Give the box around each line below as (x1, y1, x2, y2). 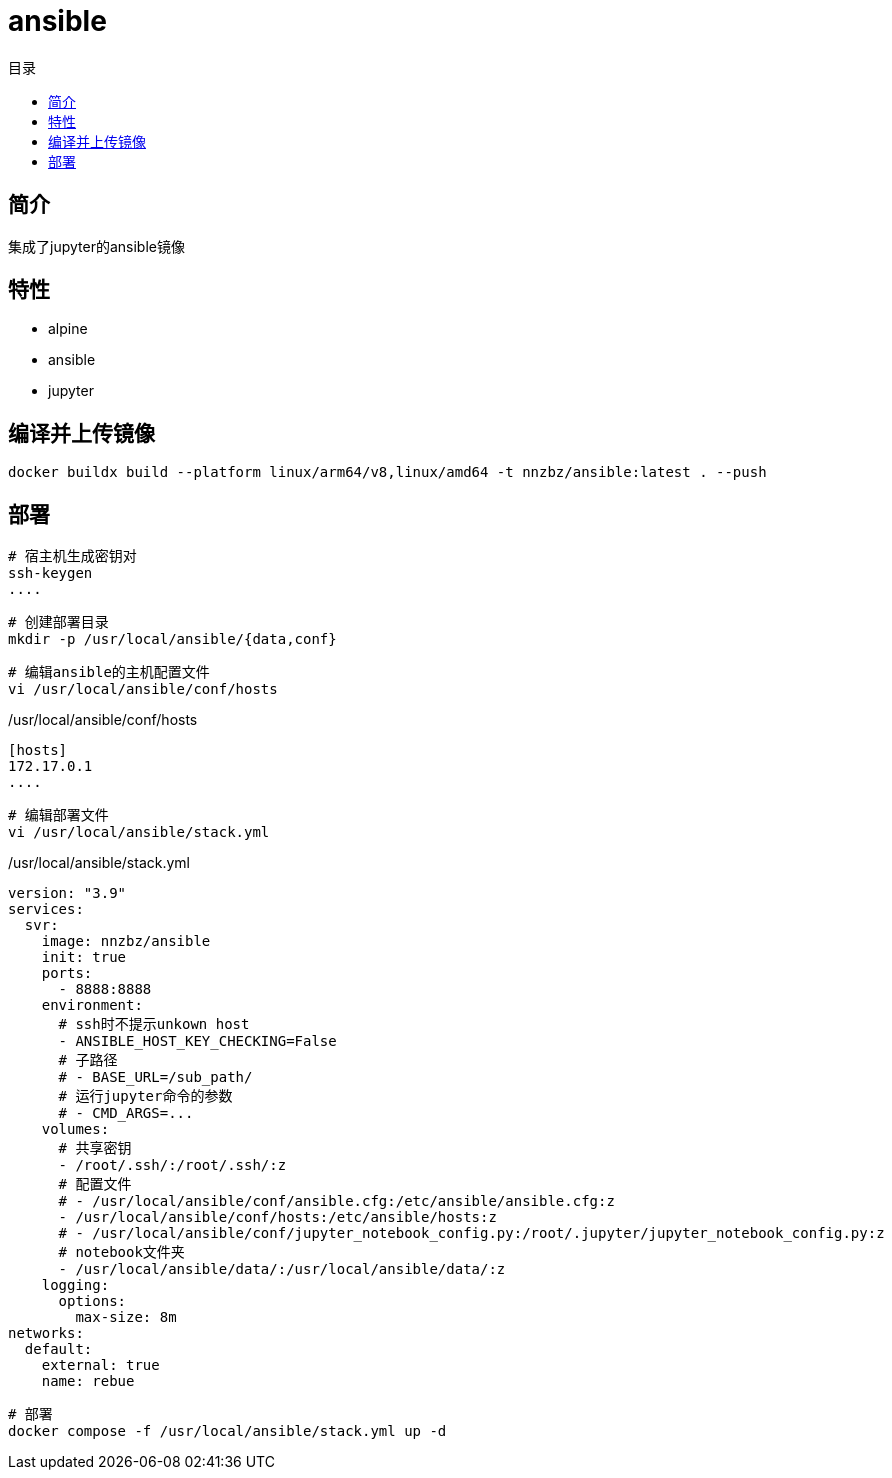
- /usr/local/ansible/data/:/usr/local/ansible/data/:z (58, 1261, 506, 1278)
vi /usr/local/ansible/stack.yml (8, 824, 270, 841)
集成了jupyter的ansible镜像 (8, 237, 185, 255)
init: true (41, 949, 127, 966)
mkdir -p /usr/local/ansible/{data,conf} (8, 631, 337, 648)
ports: (41, 965, 93, 982)
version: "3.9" (8, 885, 127, 902)
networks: (8, 1325, 84, 1342)
